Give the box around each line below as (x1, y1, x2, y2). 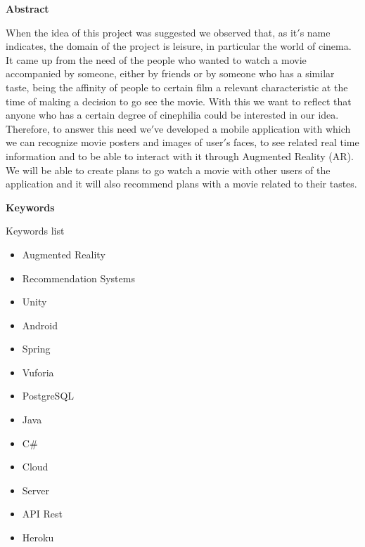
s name (300, 25, 331, 39)
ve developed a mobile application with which (154, 121, 351, 136)
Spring (22, 341, 51, 356)
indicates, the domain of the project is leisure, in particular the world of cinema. (6, 39, 352, 53)
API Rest (22, 506, 63, 521)
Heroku (22, 530, 54, 545)
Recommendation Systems (22, 270, 135, 285)
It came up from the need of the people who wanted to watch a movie (6, 52, 307, 67)
